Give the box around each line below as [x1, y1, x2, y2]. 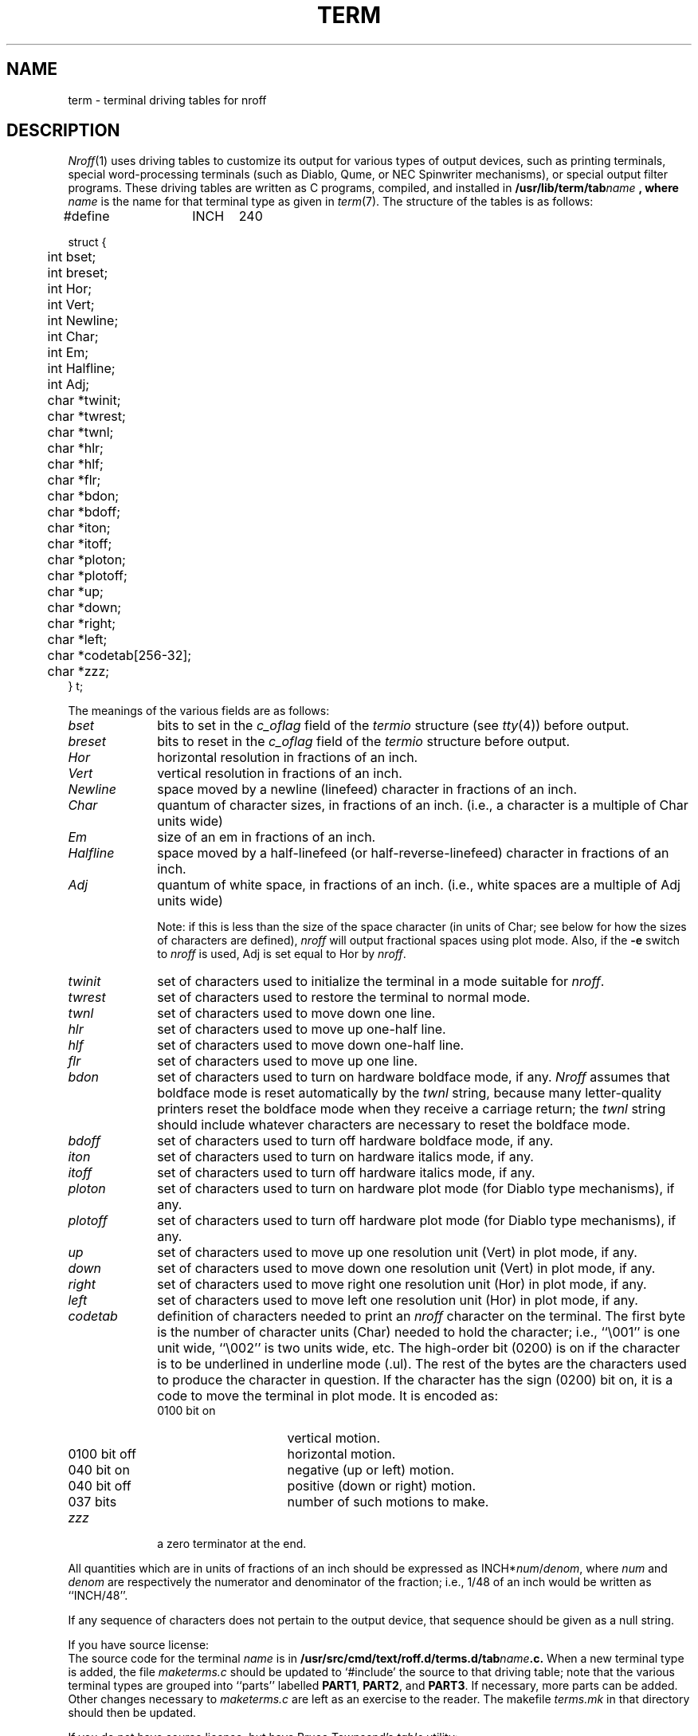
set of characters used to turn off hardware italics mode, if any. [157, 1165, 535, 1181]
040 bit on [68, 1462, 130, 1479]
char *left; [47, 631, 108, 648]
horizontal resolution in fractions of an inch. [157, 749, 418, 766]
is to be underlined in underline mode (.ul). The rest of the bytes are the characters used [157, 1356, 687, 1373]
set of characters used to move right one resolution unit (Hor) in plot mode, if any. [157, 1276, 647, 1293]
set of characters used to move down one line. [157, 1005, 436, 1022]
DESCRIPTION [6, 120, 120, 141]
